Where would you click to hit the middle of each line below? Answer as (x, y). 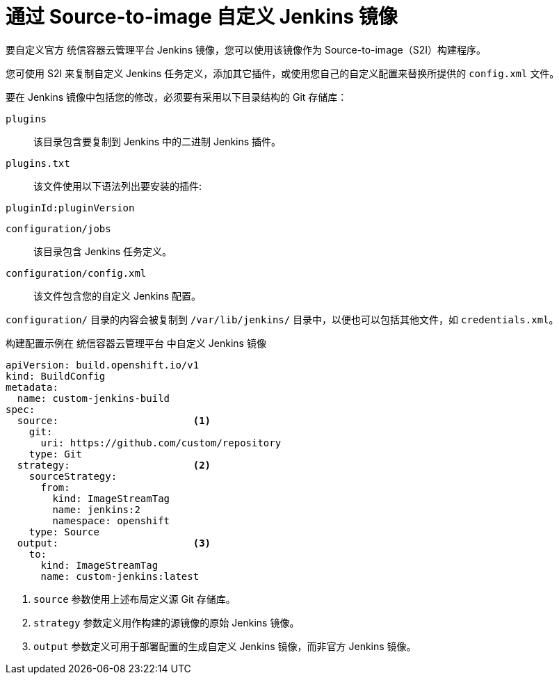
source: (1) (114, 420)
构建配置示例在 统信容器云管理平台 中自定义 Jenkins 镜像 (136, 343)
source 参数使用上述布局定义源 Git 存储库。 (135, 599)
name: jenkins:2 (96, 509)
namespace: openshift (111, 520)
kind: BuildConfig (56, 376)
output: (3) (114, 543)
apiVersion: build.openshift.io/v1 (103, 365)
